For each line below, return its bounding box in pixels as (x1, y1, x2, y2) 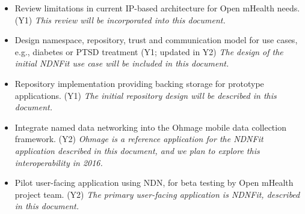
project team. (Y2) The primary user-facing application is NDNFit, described (14, 188, 300, 200)
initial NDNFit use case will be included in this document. (14, 57, 229, 70)
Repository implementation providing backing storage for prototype (14, 77, 264, 89)
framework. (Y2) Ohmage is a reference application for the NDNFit (14, 132, 263, 145)
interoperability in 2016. (14, 156, 103, 168)
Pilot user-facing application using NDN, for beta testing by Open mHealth (14, 176, 294, 189)
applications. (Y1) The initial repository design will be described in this (14, 89, 277, 101)
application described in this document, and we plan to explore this (14, 144, 260, 156)
